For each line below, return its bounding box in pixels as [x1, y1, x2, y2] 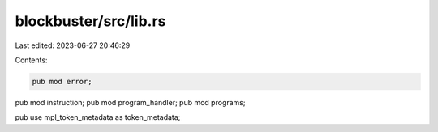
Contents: [15, 55, 48, 65]
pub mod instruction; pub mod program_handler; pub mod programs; [15, 97, 246, 107]
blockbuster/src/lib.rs [15, 12, 166, 30]
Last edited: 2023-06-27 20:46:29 [15, 40, 131, 50]
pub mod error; [32, 77, 92, 86]
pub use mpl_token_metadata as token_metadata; [15, 113, 181, 122]
